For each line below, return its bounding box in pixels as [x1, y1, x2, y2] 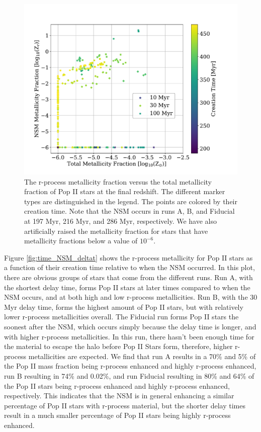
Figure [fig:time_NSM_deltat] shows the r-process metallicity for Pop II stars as [4, 252, 253, 263]
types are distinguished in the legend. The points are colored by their [24, 196, 237, 206]
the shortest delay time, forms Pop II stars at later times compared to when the [4, 282, 250, 292]
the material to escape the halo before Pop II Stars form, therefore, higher [4, 341, 233, 352]
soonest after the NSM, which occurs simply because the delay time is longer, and [4, 321, 256, 332]
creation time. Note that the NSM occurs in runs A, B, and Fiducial [24, 206, 235, 216]
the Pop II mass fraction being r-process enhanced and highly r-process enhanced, [4, 361, 256, 371]
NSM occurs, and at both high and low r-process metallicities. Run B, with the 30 [4, 292, 257, 302]
